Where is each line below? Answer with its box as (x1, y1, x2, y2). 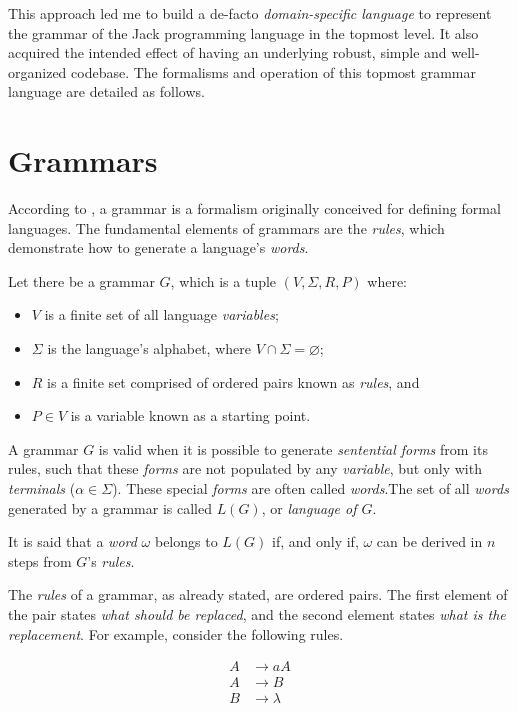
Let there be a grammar (8, 270, 155, 291)
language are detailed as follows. (8, 81, 205, 102)
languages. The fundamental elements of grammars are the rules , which (8, 217, 445, 238)
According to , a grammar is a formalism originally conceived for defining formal (8, 198, 501, 219)
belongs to (154, 531, 218, 552)
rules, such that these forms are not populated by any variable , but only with (8, 458, 482, 479)
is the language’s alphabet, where (47, 338, 251, 359)
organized (8, 61, 67, 82)
